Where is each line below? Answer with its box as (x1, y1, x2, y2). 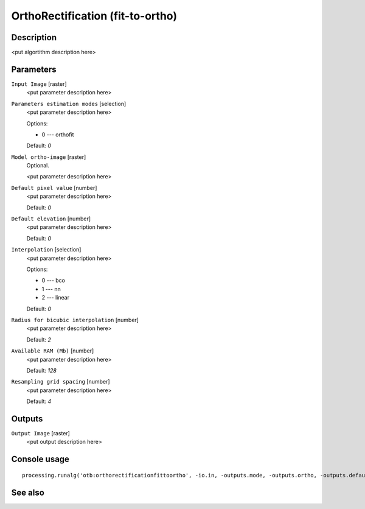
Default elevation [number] (11, 215, 91, 222)
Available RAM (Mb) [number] (11, 347, 94, 354)
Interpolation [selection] (11, 246, 82, 253)
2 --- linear (41, 294, 70, 301)
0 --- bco (41, 277, 65, 284)
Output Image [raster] (11, 429, 70, 437)
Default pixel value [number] (11, 184, 97, 191)
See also (11, 487, 45, 497)
